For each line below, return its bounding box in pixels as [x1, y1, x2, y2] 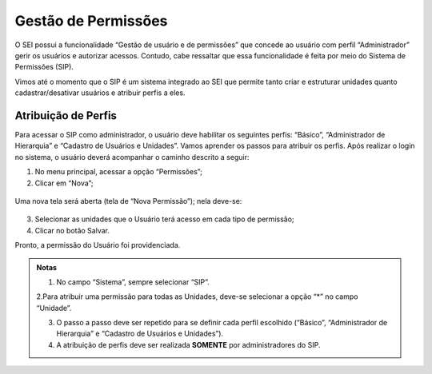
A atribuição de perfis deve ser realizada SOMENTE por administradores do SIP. [56, 340, 321, 349]
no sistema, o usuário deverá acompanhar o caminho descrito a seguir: [14, 152, 250, 161]
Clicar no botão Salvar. [34, 225, 110, 235]
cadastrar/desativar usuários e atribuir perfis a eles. [14, 88, 186, 97]
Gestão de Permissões [14, 12, 168, 30]
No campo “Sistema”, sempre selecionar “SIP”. [56, 277, 210, 287]
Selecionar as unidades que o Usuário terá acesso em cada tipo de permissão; [34, 214, 295, 224]
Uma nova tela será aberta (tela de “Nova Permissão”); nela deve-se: [14, 196, 242, 205]
